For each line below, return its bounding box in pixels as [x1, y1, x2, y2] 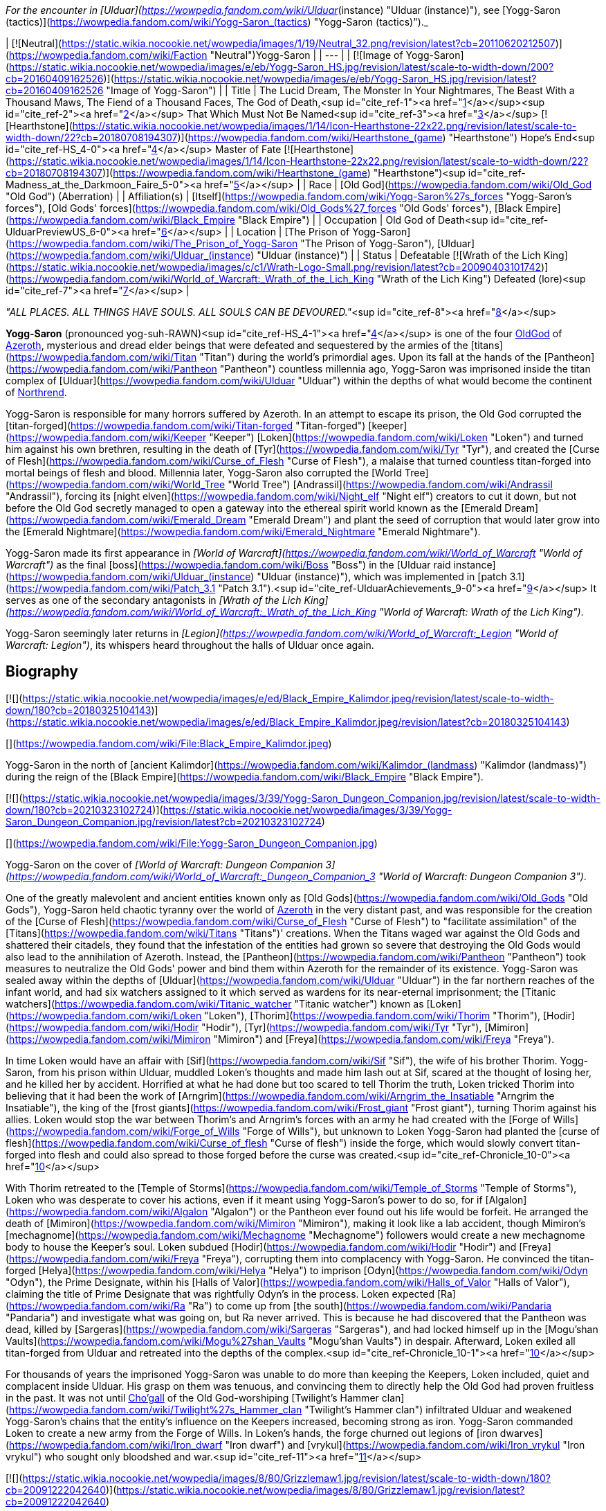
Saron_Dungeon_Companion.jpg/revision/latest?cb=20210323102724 [6, 815, 322, 828]
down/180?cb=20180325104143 [6, 704, 151, 716]
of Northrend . [6, 386, 67, 398]
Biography [6, 663, 78, 681]
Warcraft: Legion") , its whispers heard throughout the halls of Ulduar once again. [6, 639, 374, 651]
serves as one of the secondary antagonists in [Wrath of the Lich [6, 594, 302, 606]
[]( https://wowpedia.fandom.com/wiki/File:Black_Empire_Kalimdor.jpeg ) [6, 737, 332, 749]
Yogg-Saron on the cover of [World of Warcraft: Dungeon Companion [6, 858, 323, 870]
